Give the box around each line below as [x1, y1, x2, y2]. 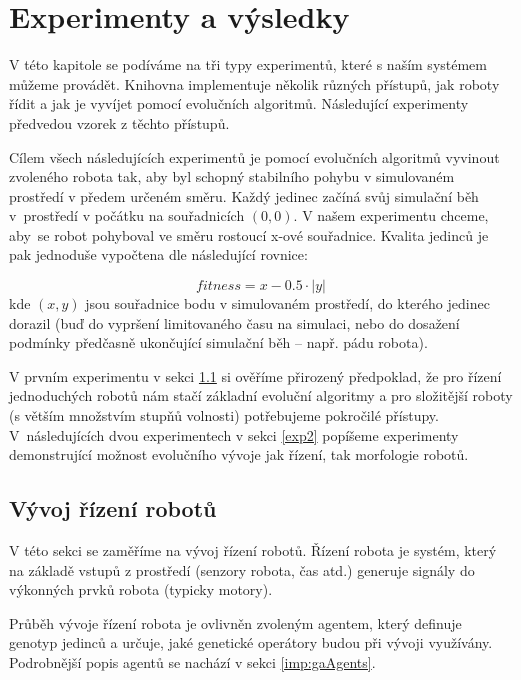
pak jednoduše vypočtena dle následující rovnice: [9, 244, 308, 265]
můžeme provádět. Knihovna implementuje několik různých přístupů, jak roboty [9, 73, 500, 94]
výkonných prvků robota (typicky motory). [9, 579, 273, 600]
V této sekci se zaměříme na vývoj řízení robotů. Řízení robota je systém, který [9, 540, 497, 561]
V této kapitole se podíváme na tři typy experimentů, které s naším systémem [9, 54, 488, 75]
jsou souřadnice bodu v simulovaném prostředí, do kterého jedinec [85, 293, 490, 314]
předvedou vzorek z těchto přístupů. [9, 112, 230, 133]
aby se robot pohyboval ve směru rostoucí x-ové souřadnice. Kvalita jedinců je [9, 224, 489, 245]
